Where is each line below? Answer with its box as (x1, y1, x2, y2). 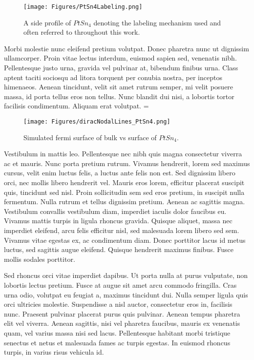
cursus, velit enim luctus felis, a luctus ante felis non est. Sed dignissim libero (4, 168, 235, 178)
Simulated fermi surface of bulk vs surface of (23, 132, 157, 142)
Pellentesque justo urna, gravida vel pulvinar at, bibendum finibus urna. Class (4, 63, 238, 73)
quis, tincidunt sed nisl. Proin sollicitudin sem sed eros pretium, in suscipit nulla (4, 187, 245, 197)
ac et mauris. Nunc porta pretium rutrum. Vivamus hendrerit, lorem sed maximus (4, 158, 250, 168)
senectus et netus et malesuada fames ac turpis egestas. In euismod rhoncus (4, 337, 231, 347)
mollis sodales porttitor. (4, 254, 75, 264)
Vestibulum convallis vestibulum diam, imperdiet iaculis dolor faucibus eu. (4, 206, 227, 216)
